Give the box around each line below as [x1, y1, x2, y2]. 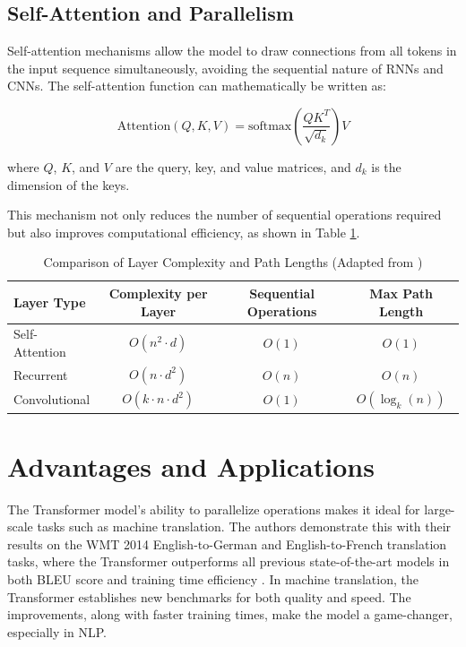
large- [424, 499, 455, 518]
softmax [247, 119, 292, 133]
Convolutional [13, 390, 91, 409]
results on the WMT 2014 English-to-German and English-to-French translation [7, 534, 447, 553]
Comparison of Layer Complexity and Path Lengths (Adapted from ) [43, 253, 423, 272]
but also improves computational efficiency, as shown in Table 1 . [7, 222, 360, 241]
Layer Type [13, 292, 86, 311]
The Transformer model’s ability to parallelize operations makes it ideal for [7, 499, 420, 518]
